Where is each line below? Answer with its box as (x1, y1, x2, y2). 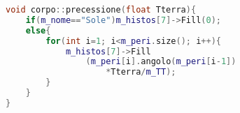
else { (25, 25, 51, 36)
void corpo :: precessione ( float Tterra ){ (6, 5, 197, 15)
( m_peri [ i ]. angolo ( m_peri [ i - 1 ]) (85, 56, 237, 67)
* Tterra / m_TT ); (106, 67, 176, 77)
